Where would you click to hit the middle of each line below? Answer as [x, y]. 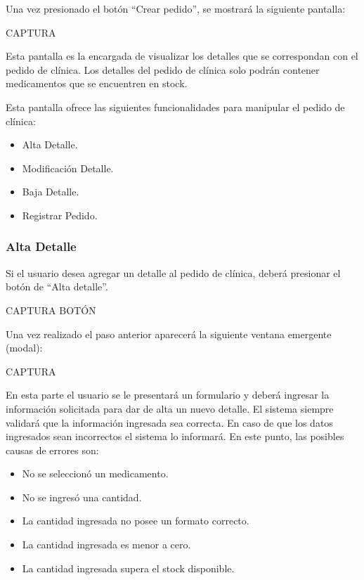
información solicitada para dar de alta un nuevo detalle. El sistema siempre [170, 408]
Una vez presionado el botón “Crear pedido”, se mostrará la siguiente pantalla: [176, 8]
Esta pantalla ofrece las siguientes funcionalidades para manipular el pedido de [175, 107]
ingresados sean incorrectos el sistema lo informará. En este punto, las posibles [175, 436]
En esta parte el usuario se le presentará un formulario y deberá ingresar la [168, 395]
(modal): [24, 348]
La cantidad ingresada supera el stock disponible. [128, 568]
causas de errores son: [52, 450]
